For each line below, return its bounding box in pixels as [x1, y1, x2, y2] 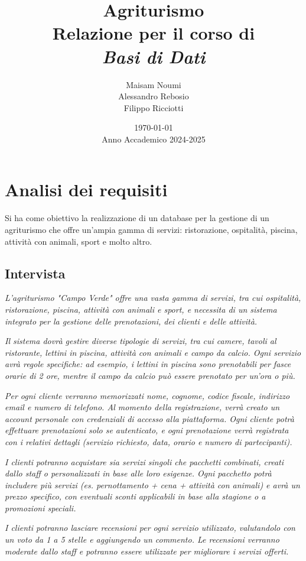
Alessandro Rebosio [118, 90, 189, 102]
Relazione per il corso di [52, 21, 255, 45]
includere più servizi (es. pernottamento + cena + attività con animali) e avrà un [5, 478, 300, 491]
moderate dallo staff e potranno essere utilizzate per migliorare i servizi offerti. [5, 544, 289, 557]
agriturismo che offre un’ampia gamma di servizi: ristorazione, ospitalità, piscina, [5, 223, 298, 235]
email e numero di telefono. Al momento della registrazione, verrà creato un [5, 401, 280, 413]
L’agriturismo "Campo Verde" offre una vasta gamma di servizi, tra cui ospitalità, [5, 291, 301, 304]
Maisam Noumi [126, 78, 181, 90]
